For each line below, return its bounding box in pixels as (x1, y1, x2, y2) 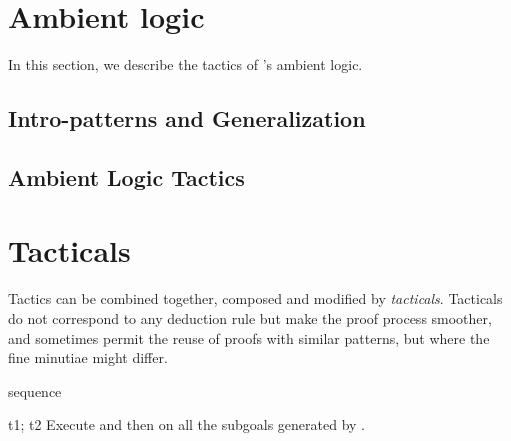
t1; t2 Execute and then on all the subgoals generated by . (8, 414, 366, 435)
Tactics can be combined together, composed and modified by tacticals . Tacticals (8, 288, 503, 309)
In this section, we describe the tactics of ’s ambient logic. (8, 54, 363, 75)
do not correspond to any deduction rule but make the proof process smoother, (8, 308, 492, 328)
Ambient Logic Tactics (8, 161, 245, 192)
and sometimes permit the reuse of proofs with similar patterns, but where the (8, 327, 490, 348)
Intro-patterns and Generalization (8, 103, 366, 134)
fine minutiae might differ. (8, 347, 168, 368)
